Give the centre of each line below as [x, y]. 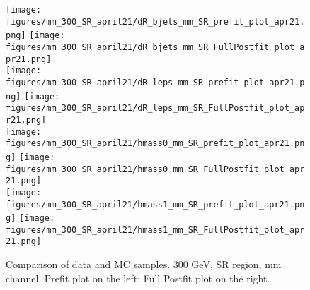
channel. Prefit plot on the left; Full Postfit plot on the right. [138, 278]
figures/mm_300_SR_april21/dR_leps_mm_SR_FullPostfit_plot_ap [155, 108]
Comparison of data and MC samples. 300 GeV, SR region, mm [144, 264]
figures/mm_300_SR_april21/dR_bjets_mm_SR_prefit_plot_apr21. [155, 22]
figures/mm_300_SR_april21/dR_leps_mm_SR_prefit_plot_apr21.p [155, 82]
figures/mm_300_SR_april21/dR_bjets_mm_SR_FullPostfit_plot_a [155, 47]
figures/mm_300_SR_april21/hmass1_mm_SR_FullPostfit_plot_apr [155, 230]
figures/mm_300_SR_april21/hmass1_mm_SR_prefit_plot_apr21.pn [155, 204]
